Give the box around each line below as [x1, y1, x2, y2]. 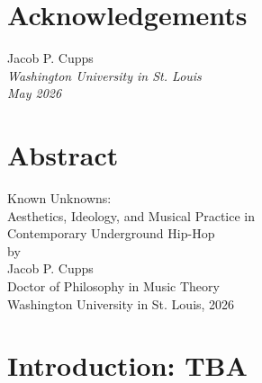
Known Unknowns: [7, 189, 112, 208]
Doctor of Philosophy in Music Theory [7, 277, 220, 295]
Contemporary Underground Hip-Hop [7, 224, 215, 243]
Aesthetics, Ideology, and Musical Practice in [7, 206, 256, 225]
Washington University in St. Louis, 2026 [7, 294, 235, 313]
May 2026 [7, 84, 62, 102]
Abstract [7, 137, 119, 174]
